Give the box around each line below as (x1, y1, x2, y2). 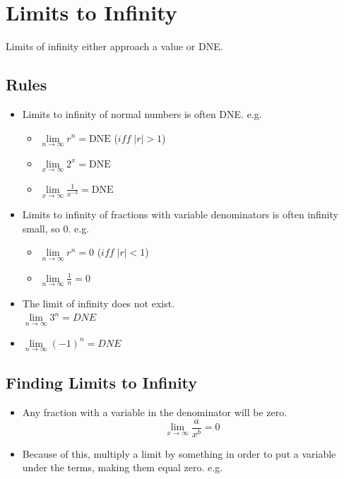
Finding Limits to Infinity (6, 372, 198, 394)
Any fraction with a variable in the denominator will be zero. (22, 405, 287, 420)
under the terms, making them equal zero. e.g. (22, 460, 223, 475)
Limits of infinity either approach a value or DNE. (6, 39, 223, 54)
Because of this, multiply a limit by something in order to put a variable (22, 446, 336, 461)
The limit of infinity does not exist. (22, 295, 175, 310)
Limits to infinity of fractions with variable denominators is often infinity (22, 207, 338, 222)
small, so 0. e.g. (22, 220, 90, 235)
